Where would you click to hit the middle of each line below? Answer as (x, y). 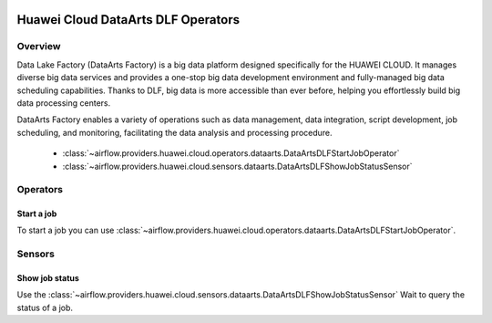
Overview (39, 47)
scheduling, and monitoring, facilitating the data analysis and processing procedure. (174, 132)
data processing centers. (64, 103)
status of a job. (45, 307)
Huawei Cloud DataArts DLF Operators (128, 20)
